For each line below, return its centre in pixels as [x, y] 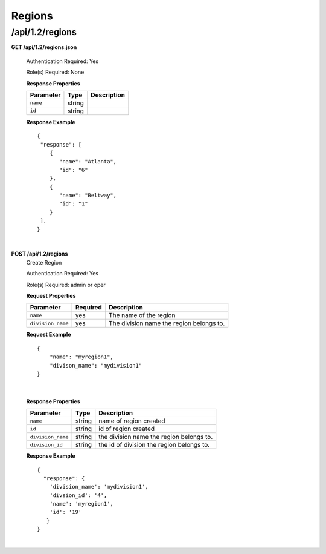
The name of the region [142, 315]
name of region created [132, 421]
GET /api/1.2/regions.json [44, 47]
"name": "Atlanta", [88, 161]
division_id [46, 445]
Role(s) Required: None [55, 72]
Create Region [44, 262]
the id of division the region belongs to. [154, 445]
